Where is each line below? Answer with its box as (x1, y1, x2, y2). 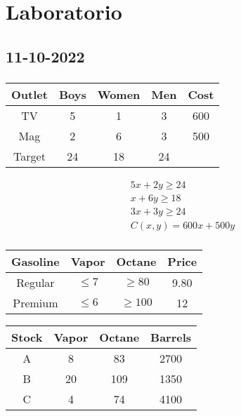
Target (13, 148, 46, 165)
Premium (13, 295, 58, 311)
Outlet (11, 86, 48, 103)
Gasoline (11, 253, 60, 270)
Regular (16, 274, 55, 291)
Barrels (150, 329, 192, 346)
